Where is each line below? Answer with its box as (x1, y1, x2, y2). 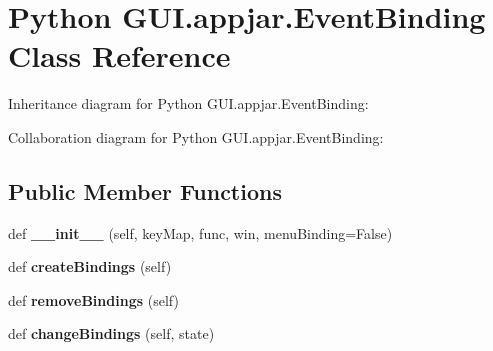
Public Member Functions (8, 175, 282, 206)
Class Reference (8, 35, 231, 76)
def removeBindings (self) (8, 289, 179, 310)
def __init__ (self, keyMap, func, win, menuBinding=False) (8, 222, 393, 243)
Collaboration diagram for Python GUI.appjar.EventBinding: (8, 126, 384, 147)
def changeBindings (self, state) (8, 323, 215, 344)
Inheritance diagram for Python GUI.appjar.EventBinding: (8, 93, 369, 114)
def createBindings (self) (8, 256, 172, 277)
